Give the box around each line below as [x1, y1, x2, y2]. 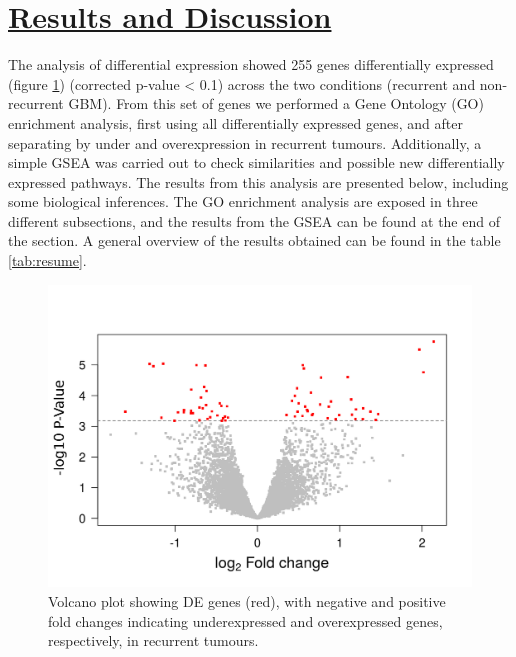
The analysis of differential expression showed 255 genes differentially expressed [8, 54, 494, 75]
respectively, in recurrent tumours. [48, 630, 259, 651]
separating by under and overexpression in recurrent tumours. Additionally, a [8, 132, 482, 153]
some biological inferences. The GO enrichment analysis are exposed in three [8, 191, 478, 212]
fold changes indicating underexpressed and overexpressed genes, [48, 610, 443, 631]
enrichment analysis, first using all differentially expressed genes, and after [8, 112, 463, 133]
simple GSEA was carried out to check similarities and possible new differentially [8, 152, 505, 173]
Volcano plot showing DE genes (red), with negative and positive [48, 590, 446, 611]
